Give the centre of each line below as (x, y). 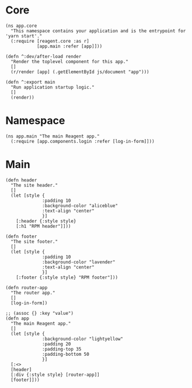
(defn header (21, 180)
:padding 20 (57, 344)
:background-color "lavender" (79, 262)
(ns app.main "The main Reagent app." (53, 136)
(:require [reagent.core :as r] (50, 41)
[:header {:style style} (46, 221)
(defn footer (21, 236)
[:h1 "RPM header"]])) (43, 226)
